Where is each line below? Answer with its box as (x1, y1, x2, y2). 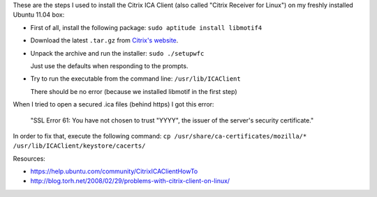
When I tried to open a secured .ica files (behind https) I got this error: (13, 100, 214, 109)
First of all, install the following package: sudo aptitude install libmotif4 (30, 23, 263, 31)
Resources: (13, 154, 45, 163)
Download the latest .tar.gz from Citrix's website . (30, 36, 179, 45)
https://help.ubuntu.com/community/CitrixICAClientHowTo (30, 167, 198, 175)
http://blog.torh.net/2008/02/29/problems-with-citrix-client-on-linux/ (30, 177, 230, 185)
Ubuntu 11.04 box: (13, 10, 65, 19)
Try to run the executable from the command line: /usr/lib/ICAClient (30, 74, 241, 83)
